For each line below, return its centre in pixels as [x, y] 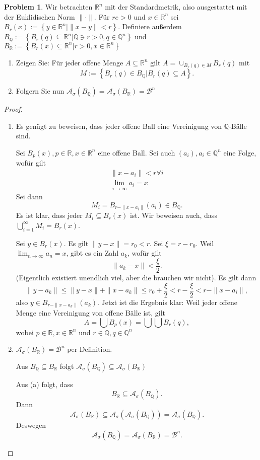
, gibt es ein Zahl [92, 253]
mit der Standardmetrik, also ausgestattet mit [176, 7]
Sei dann [29, 197]
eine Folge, [240, 152]
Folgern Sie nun [40, 91]
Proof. [13, 109]
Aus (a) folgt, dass [44, 384]
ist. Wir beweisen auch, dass [173, 215]
